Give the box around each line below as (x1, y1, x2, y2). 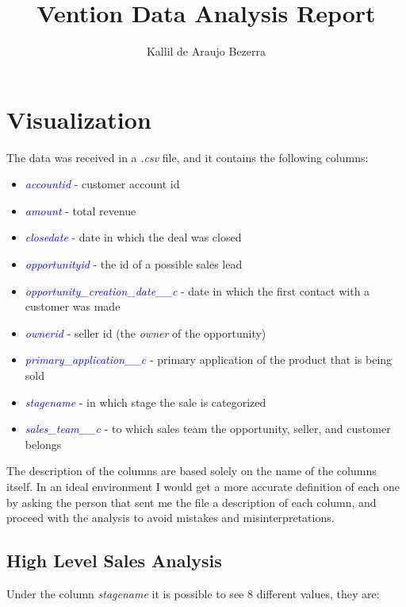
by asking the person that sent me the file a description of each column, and (6, 493, 377, 510)
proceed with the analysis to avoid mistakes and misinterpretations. (6, 509, 335, 526)
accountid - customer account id (25, 176, 180, 192)
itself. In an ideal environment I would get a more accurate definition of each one (6, 477, 400, 494)
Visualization (6, 102, 151, 135)
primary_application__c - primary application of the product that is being (25, 351, 393, 368)
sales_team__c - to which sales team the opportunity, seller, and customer (25, 420, 391, 437)
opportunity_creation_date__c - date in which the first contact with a (25, 282, 370, 299)
